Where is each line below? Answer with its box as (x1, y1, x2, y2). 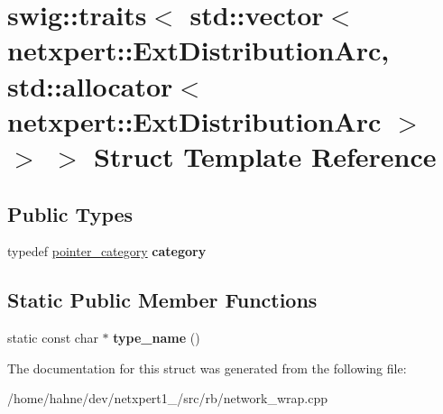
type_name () (113, 328, 200, 347)
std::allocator (7, 67, 173, 104)
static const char (7, 328, 98, 347)
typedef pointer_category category (7, 242, 207, 261)
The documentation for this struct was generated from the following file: (7, 358, 407, 377)
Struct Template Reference (94, 137, 437, 174)
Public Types (7, 199, 134, 227)
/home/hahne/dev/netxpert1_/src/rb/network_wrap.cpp (7, 389, 328, 408)
